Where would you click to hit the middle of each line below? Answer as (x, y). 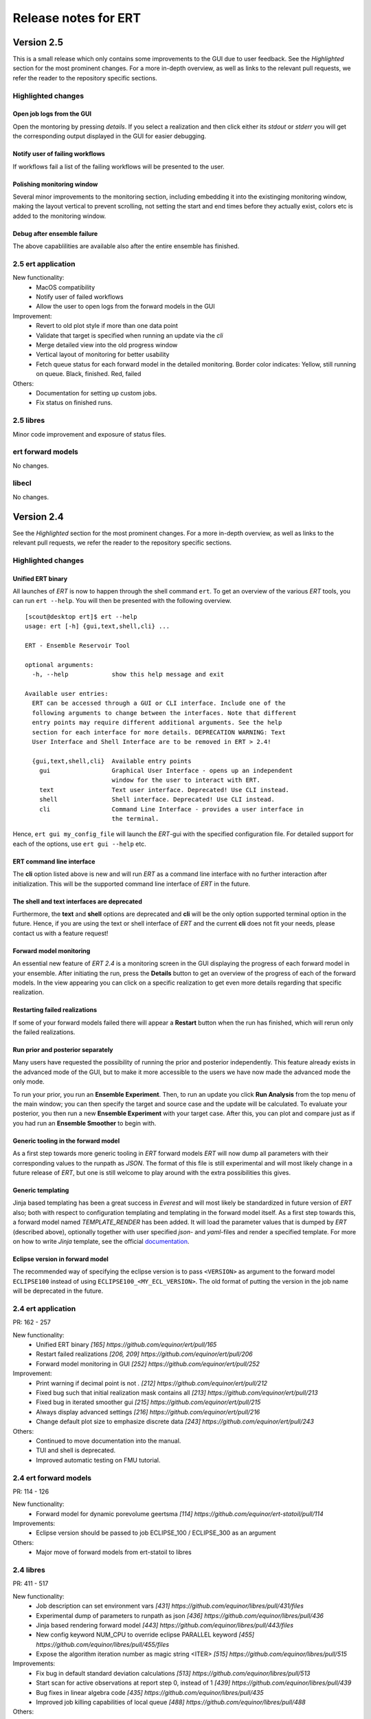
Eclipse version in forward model (61, 1259)
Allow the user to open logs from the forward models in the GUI (126, 307)
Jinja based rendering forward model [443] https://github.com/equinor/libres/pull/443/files (165, 1625)
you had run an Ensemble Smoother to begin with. (85, 1123)
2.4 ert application (44, 1309)
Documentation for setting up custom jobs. (97, 393)
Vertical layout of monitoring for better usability (103, 355)
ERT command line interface (54, 861)
